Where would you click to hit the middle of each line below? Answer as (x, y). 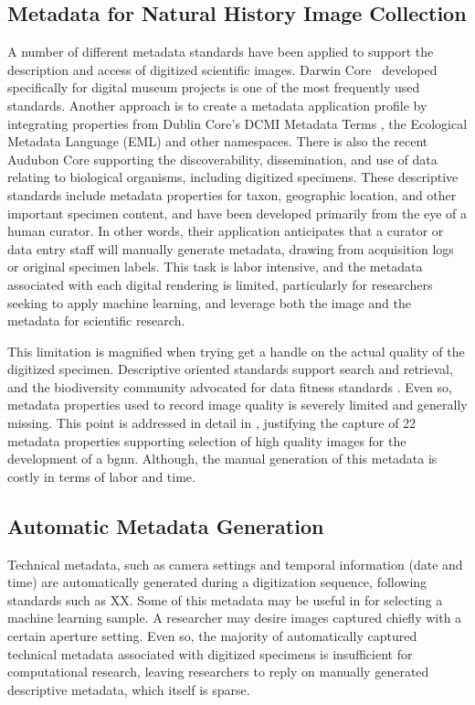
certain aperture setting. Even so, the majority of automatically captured (212, 636)
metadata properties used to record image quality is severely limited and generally (237, 405)
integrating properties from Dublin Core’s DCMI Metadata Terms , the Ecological (237, 123)
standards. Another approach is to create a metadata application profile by (217, 105)
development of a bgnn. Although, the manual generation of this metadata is (222, 459)
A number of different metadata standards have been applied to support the (221, 52)
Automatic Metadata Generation (166, 525)
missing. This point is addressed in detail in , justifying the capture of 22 (212, 423)
